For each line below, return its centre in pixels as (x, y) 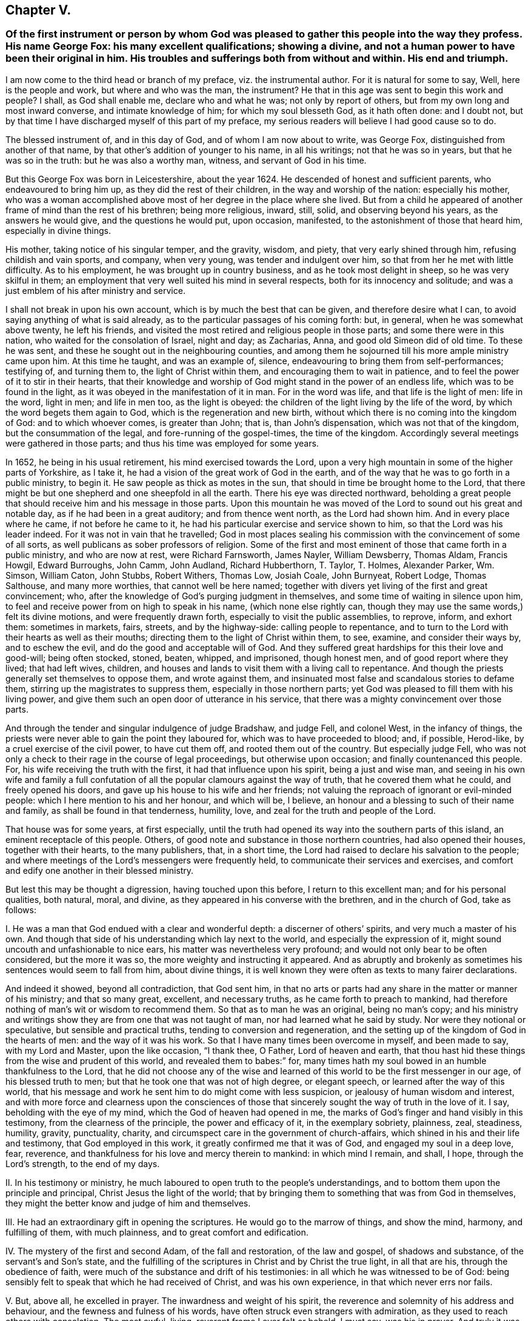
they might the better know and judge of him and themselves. (128, 1203)
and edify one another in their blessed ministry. (100, 870)
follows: (21, 910)
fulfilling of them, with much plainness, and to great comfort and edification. (157, 1232)
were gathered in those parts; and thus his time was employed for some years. (162, 443)
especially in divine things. (58, 230)
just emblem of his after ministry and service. (95, 290)
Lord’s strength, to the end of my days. (83, 1163)
